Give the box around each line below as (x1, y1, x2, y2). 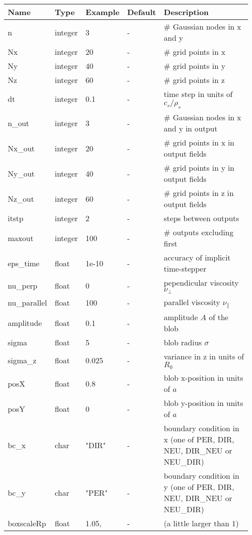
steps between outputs (164, 212, 239, 224)
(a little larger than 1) (164, 518, 239, 529)
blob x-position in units (164, 372, 243, 383)
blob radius (164, 337, 202, 348)
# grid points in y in (164, 162, 235, 174)
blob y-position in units (164, 397, 243, 408)
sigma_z (8, 354, 37, 366)
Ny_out (8, 167, 35, 179)
